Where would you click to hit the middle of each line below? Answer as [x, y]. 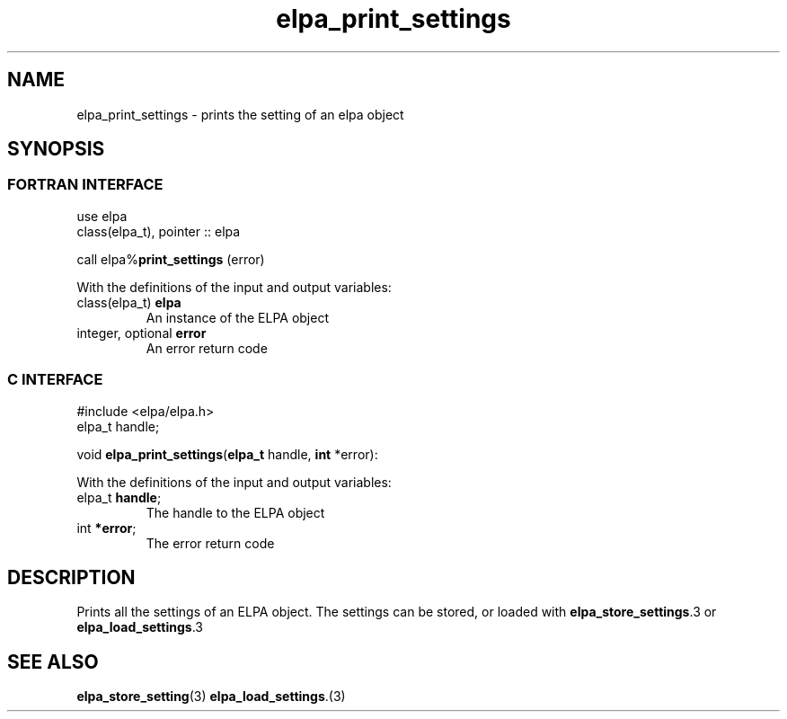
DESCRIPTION [71, 577]
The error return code [210, 543]
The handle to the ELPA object [235, 512]
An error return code [207, 348]
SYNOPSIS [56, 149]
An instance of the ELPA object [238, 317]
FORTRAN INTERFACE [85, 185]
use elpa [102, 216]
